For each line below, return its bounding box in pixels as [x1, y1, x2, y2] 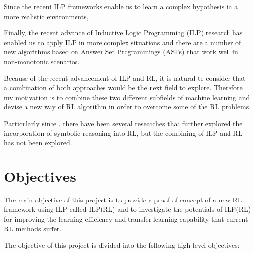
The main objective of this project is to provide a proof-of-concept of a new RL [4, 194, 242, 204]
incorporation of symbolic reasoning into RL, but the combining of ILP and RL [4, 127, 243, 138]
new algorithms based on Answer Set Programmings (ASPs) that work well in [4, 47, 238, 57]
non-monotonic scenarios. [4, 56, 80, 66]
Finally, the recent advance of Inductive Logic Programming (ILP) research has [4, 27, 243, 38]
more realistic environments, [4, 11, 89, 21]
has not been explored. [4, 137, 72, 148]
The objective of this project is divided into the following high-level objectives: [4, 240, 240, 250]
